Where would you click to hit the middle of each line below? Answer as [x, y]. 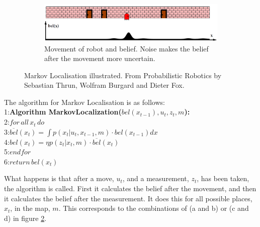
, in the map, [30, 208]
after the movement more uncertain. [100, 58]
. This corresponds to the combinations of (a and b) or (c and [154, 208]
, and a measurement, [156, 178]
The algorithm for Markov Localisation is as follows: [84, 102]
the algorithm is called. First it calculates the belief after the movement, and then [130, 188]
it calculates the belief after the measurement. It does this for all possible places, [128, 198]
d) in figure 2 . [25, 218]
